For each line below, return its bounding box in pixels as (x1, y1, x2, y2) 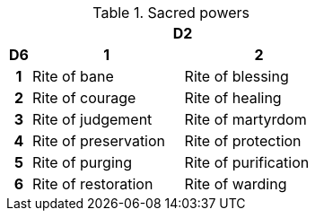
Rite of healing (184, 89, 282, 107)
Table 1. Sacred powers (92, 4, 250, 22)
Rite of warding (184, 175, 287, 193)
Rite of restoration (31, 175, 153, 193)
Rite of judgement (31, 110, 153, 128)
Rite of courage (31, 89, 136, 107)
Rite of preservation (31, 132, 166, 150)
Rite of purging (31, 153, 133, 171)
